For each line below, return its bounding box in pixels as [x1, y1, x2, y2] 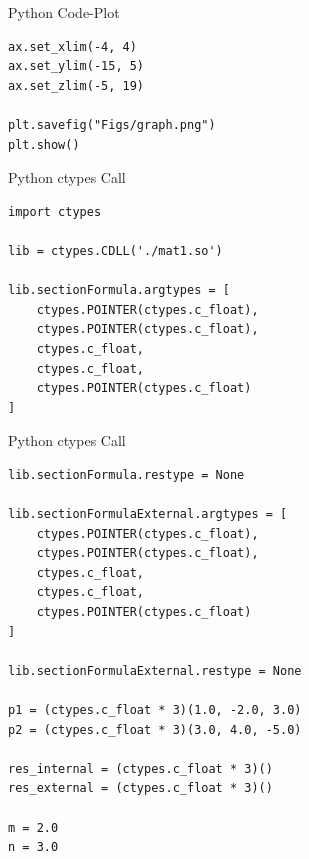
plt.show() [8, 137, 80, 152]
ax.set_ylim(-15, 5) [8, 59, 145, 74]
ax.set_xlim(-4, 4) [8, 39, 137, 54]
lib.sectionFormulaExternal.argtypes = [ [8, 507, 288, 522]
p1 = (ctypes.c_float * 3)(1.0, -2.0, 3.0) [8, 703, 302, 717]
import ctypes [8, 204, 102, 219]
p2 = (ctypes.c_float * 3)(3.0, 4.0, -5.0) [8, 722, 302, 737]
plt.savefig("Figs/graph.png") [8, 117, 216, 132]
